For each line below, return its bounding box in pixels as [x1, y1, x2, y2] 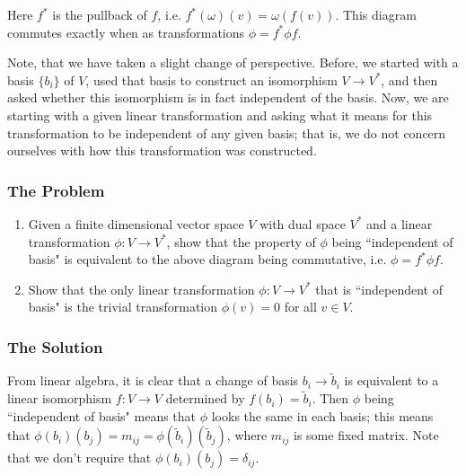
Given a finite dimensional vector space [28, 214, 244, 233]
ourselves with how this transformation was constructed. [7, 141, 317, 160]
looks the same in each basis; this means [211, 406, 434, 425]
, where [226, 426, 268, 445]
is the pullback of [52, 5, 147, 23]
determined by [165, 389, 245, 408]
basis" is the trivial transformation [28, 297, 218, 316]
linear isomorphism [7, 389, 112, 408]
